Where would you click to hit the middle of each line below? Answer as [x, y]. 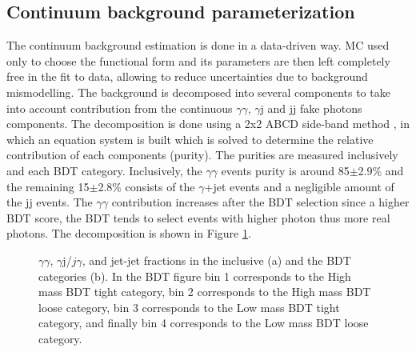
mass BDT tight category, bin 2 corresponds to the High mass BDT [205, 292]
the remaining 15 [48, 186]
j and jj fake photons [311, 108]
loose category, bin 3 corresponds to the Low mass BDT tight [189, 307]
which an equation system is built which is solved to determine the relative [190, 139]
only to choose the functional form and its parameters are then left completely [198, 60]
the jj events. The [50, 202]
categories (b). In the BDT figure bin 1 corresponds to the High [195, 276]
